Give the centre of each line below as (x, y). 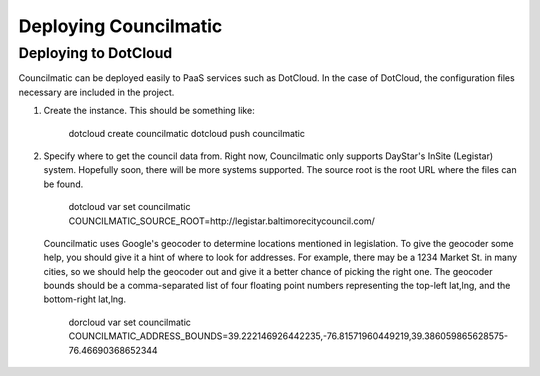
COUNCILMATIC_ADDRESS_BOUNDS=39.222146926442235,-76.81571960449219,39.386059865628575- (288, 336)
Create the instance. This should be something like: (149, 111)
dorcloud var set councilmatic (130, 322)
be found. (63, 184)
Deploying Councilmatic (120, 26)
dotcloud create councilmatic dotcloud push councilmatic (186, 133)
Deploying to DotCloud (95, 53)
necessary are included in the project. (96, 92)
